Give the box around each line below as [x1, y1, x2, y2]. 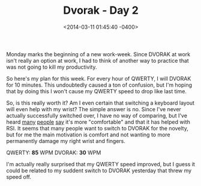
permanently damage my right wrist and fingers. [6, 137, 126, 144]
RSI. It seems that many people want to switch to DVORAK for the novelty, [6, 124, 189, 132]
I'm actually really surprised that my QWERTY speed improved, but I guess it [6, 160, 195, 167]
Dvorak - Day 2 [62, 4, 139, 17]
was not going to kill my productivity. [6, 63, 97, 71]
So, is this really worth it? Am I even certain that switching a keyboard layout [6, 99, 195, 106]
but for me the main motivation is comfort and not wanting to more [6, 131, 171, 138]
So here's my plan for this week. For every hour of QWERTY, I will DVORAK [6, 75, 191, 82]
